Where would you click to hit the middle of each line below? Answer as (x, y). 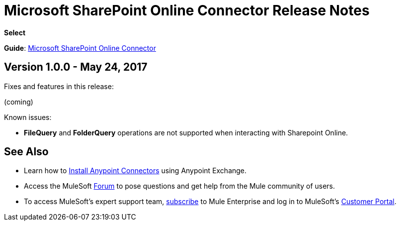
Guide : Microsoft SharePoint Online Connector (80, 48)
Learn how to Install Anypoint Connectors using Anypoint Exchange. (135, 171)
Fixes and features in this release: (59, 86)
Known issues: (28, 117)
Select (15, 32)
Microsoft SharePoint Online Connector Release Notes (187, 10)
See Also (26, 152)
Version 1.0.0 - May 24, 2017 (76, 67)
